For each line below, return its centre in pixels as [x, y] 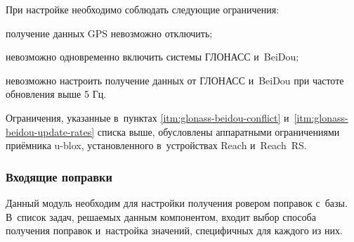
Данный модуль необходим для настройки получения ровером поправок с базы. [177, 202]
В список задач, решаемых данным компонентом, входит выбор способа [161, 216]
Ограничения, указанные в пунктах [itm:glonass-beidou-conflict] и [147, 117]
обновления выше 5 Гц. [56, 94]
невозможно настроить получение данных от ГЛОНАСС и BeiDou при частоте [175, 80]
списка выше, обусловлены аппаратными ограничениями [218, 131]
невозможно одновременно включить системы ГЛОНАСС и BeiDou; [152, 57]
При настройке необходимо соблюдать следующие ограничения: [143, 9]
